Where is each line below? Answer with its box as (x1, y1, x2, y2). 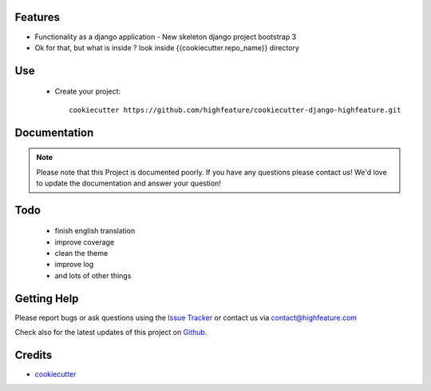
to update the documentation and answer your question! (36, 178, 221, 188)
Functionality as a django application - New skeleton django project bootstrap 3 (34, 32, 297, 42)
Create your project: (54, 86, 121, 96)
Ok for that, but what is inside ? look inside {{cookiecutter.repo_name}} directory (34, 42, 299, 52)
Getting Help (14, 292, 79, 305)
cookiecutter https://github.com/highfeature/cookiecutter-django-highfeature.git (69, 105, 401, 114)
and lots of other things (54, 270, 132, 280)
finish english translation (54, 226, 136, 236)
